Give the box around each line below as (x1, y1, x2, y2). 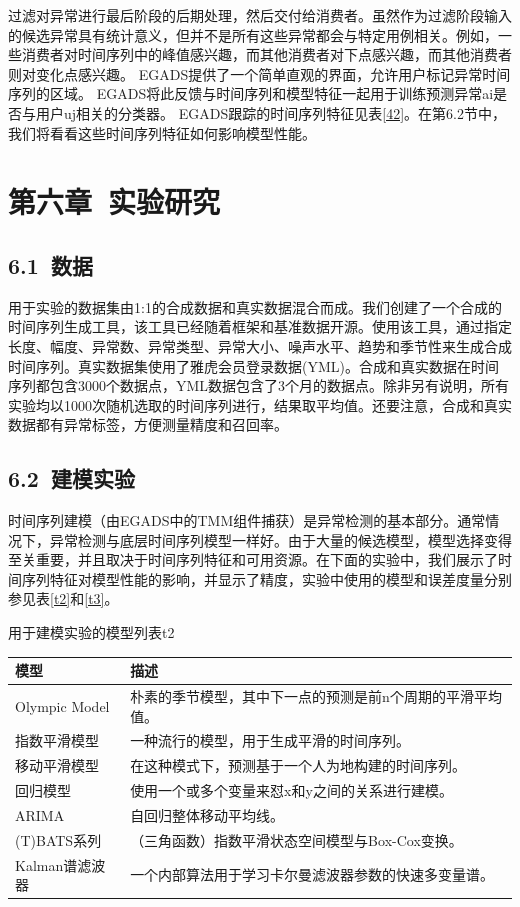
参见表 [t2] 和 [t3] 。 (8, 588, 119, 609)
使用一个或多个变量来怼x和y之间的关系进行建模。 (130, 780, 453, 801)
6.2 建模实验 (8, 463, 135, 494)
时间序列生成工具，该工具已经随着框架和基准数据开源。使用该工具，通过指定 (8, 316, 512, 337)
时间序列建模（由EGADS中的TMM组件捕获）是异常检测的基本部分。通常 (8, 510, 486, 531)
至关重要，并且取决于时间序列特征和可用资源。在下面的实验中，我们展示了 (8, 549, 498, 570)
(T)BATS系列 (15, 829, 102, 850)
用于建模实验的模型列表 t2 (8, 622, 175, 643)
